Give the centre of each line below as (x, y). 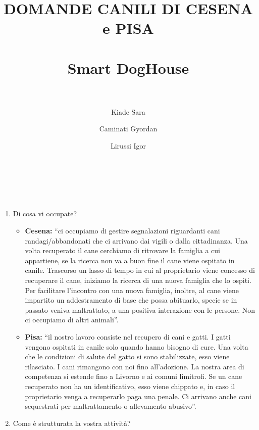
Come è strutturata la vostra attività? (72, 423)
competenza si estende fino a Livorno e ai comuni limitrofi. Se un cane (134, 376)
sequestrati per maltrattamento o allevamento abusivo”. (111, 406)
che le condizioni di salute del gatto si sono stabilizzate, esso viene (127, 356)
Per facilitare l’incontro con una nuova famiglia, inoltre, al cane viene (132, 290)
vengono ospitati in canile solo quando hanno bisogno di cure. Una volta (137, 346)
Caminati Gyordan (128, 129)
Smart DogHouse (128, 67)
